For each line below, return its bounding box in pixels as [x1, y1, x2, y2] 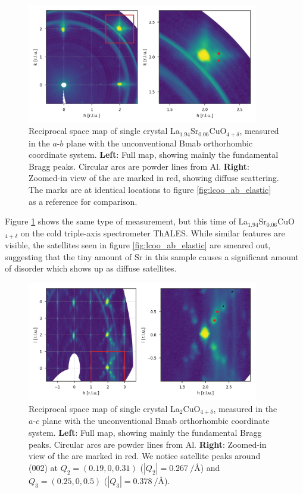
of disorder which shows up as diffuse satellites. [5, 262, 177, 274]
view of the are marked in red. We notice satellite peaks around [29, 450, 261, 462]
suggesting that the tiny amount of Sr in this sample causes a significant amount [5, 250, 299, 263]
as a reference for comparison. [29, 195, 138, 207]
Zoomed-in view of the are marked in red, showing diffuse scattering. [29, 171, 279, 184]
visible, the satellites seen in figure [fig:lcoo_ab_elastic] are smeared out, [5, 239, 271, 251]
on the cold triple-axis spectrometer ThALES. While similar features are [20, 226, 285, 239]
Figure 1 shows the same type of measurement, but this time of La [5, 215, 248, 227]
